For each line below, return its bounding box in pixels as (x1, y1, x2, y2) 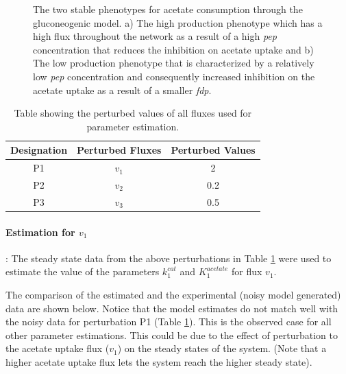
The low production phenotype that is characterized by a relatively (33, 56, 314, 70)
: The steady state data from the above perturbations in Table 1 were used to (5, 250, 332, 265)
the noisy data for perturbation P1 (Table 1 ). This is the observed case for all (5, 314, 332, 329)
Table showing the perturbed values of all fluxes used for (14, 106, 252, 120)
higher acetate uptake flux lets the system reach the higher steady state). (5, 354, 312, 369)
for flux (232, 264, 262, 279)
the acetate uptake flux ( (5, 341, 110, 355)
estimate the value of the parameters (5, 264, 160, 279)
